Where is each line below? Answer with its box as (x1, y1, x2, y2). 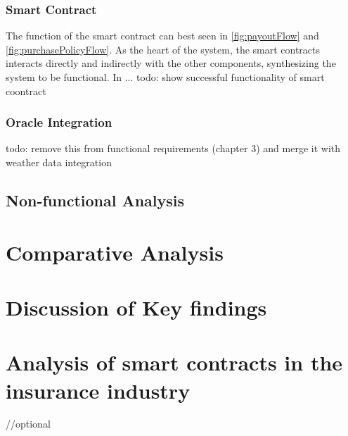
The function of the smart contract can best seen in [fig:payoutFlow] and (6, 28, 319, 43)
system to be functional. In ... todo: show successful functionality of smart (6, 70, 325, 84)
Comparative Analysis (6, 237, 224, 266)
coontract (6, 83, 46, 98)
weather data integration (6, 155, 112, 169)
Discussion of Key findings (6, 292, 267, 321)
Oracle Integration (6, 113, 112, 131)
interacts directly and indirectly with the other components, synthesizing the (6, 56, 336, 70)
